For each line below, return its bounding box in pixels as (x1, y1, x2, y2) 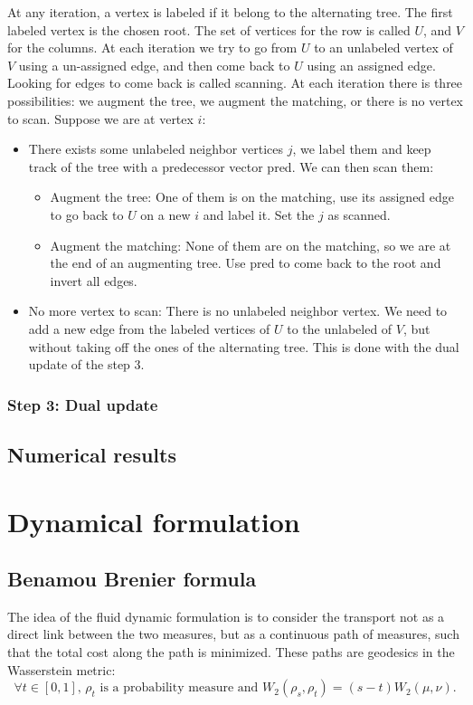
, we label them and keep (292, 139, 431, 158)
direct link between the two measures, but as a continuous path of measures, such (7, 624, 459, 643)
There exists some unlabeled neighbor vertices (28, 139, 283, 158)
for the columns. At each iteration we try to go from (7, 38, 298, 57)
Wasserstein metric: (7, 660, 116, 679)
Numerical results (7, 440, 176, 468)
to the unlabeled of (287, 319, 393, 338)
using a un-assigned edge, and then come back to (18, 55, 290, 74)
